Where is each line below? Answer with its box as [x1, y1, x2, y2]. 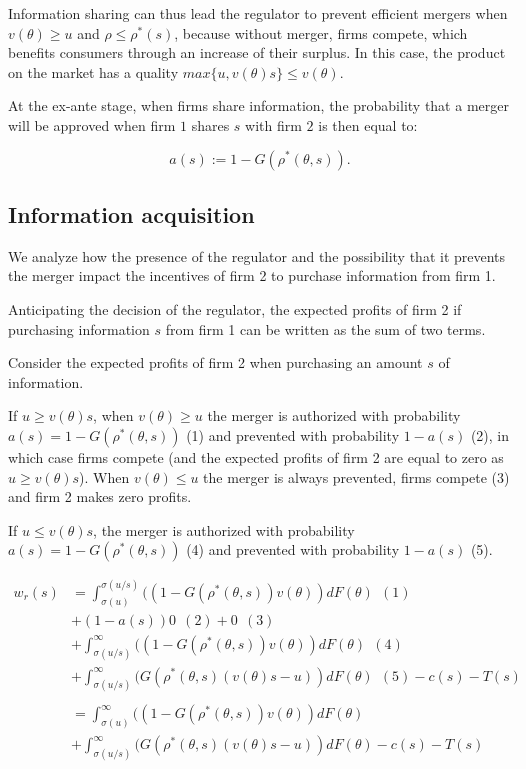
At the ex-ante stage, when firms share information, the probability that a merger [8, 95, 509, 116]
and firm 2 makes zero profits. [8, 486, 192, 507]
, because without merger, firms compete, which [174, 22, 468, 43]
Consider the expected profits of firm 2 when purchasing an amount [8, 352, 423, 373]
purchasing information [8, 318, 150, 339]
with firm [245, 114, 302, 135]
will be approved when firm [8, 114, 176, 135]
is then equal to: [318, 114, 418, 135]
